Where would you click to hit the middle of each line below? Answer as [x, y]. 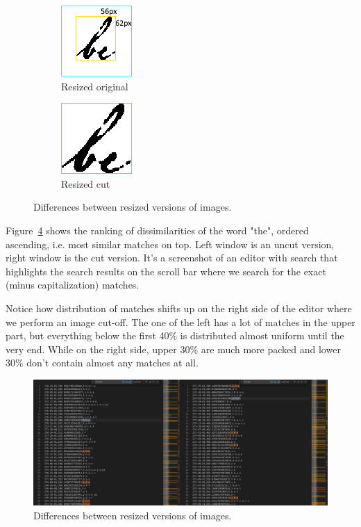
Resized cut [86, 183]
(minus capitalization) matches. [73, 285]
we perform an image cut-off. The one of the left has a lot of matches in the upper [180, 322]
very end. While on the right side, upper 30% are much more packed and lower [173, 349]
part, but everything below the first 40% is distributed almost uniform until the [175, 335]
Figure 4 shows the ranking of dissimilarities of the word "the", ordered [157, 230]
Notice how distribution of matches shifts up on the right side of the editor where [179, 308]
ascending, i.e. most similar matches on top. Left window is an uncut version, [170, 244]
